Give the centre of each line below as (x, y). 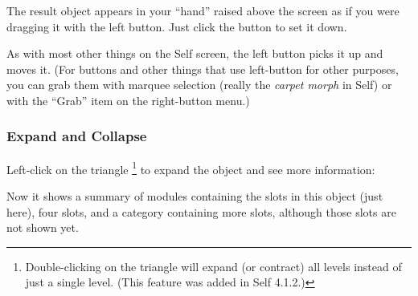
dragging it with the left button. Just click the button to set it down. (177, 26)
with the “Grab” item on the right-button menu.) (128, 100)
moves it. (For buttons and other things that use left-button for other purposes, (203, 69)
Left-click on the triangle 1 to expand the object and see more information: (191, 168)
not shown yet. (43, 227)
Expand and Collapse (77, 136)
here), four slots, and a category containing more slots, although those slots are (201, 211)
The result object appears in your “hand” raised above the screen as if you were (203, 10)
